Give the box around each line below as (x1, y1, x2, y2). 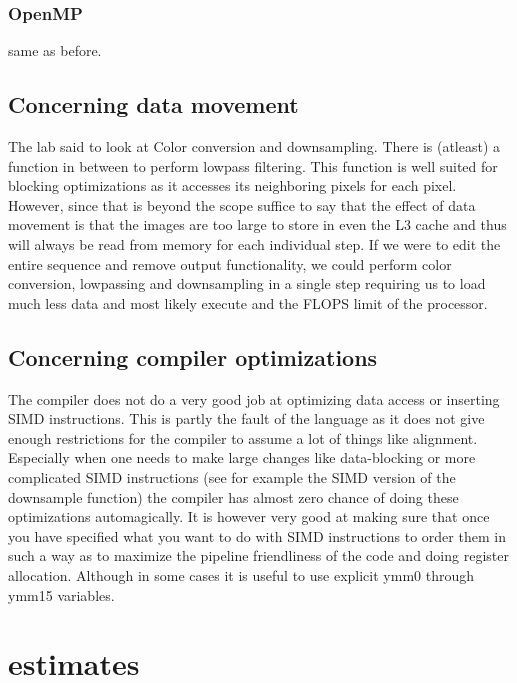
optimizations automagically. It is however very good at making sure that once (8, 506, 490, 527)
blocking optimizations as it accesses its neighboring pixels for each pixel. (8, 175, 457, 196)
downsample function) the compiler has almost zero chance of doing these (8, 486, 459, 507)
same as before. (8, 40, 102, 61)
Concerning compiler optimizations (8, 341, 378, 372)
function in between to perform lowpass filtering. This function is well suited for (8, 155, 498, 176)
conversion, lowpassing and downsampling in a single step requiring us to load (8, 273, 486, 294)
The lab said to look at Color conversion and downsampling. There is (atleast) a (8, 136, 501, 157)
